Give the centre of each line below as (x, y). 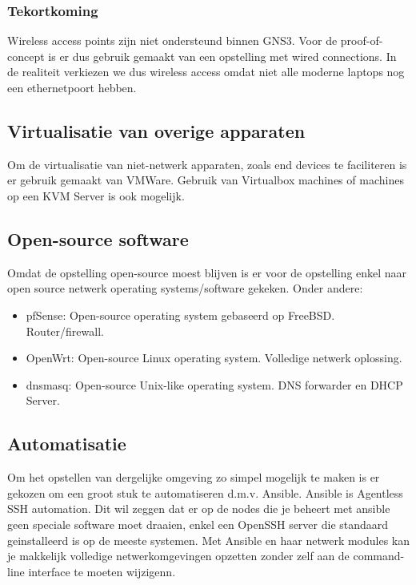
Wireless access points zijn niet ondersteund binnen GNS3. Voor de (172, 40)
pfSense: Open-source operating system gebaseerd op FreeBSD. (180, 315)
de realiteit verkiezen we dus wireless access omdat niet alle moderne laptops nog (206, 72)
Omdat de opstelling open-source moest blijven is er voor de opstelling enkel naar (207, 272)
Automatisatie (67, 444)
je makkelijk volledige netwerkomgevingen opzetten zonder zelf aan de (178, 556)
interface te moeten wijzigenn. (102, 571)
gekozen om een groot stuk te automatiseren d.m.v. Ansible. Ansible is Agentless (205, 492)
